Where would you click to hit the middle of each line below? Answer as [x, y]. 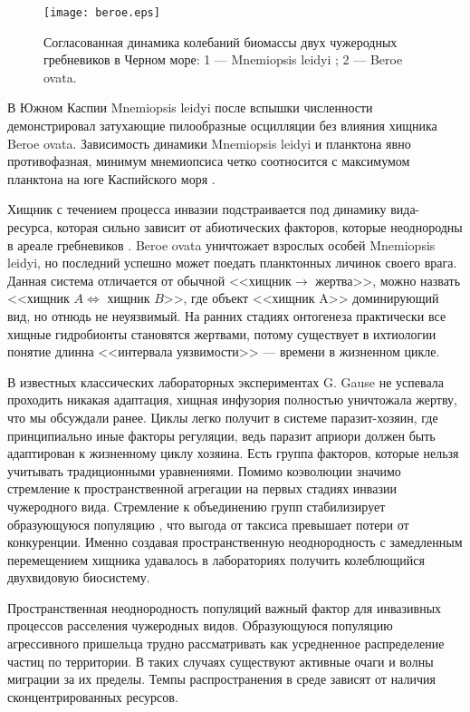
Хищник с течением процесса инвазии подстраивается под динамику [197, 209]
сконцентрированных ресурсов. [93, 696]
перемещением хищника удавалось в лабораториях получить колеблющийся [216, 559]
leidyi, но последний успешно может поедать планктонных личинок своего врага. [232, 263]
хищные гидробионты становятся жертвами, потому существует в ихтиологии [222, 333]
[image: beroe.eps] [102, 13]
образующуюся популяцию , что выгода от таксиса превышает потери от [208, 524]
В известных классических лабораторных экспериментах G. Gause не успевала [225, 381]
